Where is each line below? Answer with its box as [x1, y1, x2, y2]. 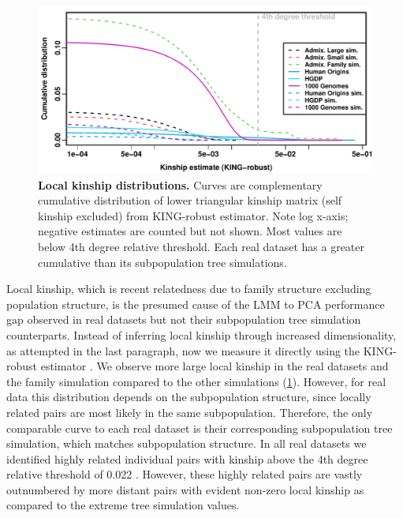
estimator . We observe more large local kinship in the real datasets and [40, 358, 389, 374]
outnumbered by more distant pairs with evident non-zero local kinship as [6, 481, 364, 497]
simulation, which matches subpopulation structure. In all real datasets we [6, 435, 367, 452]
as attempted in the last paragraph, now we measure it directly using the [6, 342, 360, 358]
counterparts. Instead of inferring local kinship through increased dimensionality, [6, 326, 397, 343]
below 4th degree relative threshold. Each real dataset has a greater [38, 238, 365, 254]
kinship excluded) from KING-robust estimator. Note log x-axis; [38, 207, 349, 223]
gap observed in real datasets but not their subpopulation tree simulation [6, 311, 361, 328]
